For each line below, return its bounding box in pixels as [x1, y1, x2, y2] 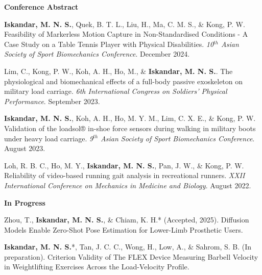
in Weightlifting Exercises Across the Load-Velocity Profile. [4, 261, 189, 272]
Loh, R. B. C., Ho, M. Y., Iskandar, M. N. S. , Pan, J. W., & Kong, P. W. [4, 160, 244, 170]
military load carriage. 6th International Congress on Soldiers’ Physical [4, 86, 227, 96]
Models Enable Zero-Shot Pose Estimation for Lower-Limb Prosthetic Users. [4, 224, 243, 235]
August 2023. [4, 143, 45, 154]
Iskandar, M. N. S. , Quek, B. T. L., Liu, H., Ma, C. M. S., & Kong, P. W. [4, 18, 245, 29]
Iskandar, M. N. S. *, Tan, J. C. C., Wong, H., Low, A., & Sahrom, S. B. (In [4, 241, 252, 252]
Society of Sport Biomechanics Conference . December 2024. [4, 48, 190, 59]
